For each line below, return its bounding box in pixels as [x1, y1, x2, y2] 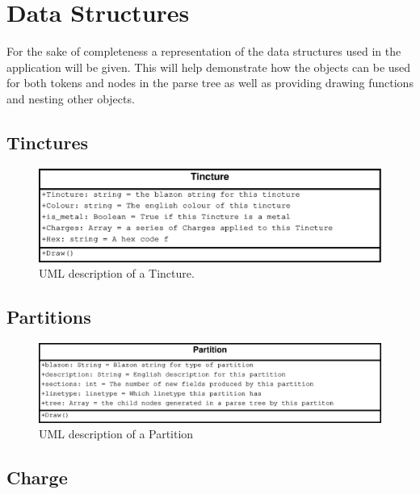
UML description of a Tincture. [39, 265, 195, 282]
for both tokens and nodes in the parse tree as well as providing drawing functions [6, 74, 414, 91]
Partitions [6, 304, 91, 329]
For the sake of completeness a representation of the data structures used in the [6, 43, 401, 60]
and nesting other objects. [6, 90, 135, 107]
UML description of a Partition [39, 425, 194, 442]
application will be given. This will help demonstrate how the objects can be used [6, 58, 411, 75]
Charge [6, 465, 68, 490]
